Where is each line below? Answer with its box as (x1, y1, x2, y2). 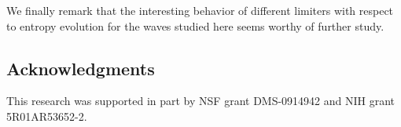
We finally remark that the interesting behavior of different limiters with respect (6, 2, 394, 18)
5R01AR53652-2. (6, 107, 87, 124)
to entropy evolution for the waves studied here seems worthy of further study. (6, 17, 384, 34)
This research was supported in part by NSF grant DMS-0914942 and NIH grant (6, 93, 395, 109)
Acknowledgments (6, 56, 155, 80)
